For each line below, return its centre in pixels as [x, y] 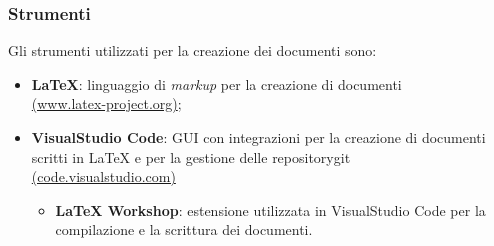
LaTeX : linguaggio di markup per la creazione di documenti [216, 83]
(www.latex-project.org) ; [106, 103]
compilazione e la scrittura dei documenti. [184, 229]
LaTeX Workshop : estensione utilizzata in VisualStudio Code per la [270, 209]
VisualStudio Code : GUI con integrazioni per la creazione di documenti [258, 137]
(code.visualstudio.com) [103, 176]
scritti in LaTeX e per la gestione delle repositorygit [191, 156]
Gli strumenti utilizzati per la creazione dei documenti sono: [192, 50]
